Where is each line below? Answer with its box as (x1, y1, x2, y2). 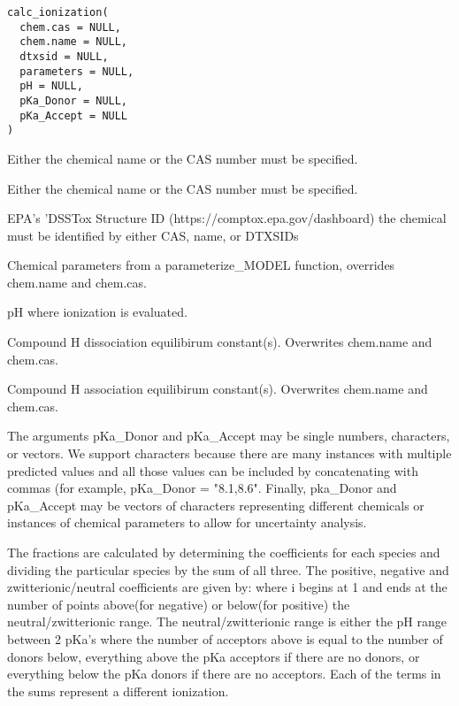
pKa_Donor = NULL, (19, 94, 128, 107)
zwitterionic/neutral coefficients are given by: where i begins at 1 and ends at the (7, 578, 448, 596)
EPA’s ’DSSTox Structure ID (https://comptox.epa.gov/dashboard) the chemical (7, 209, 447, 227)
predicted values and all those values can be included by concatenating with (7, 461, 418, 480)
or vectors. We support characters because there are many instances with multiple (7, 444, 452, 463)
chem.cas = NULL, (19, 20, 121, 34)
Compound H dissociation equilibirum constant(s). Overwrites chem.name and (7, 333, 432, 351)
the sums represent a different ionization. (7, 681, 229, 700)
